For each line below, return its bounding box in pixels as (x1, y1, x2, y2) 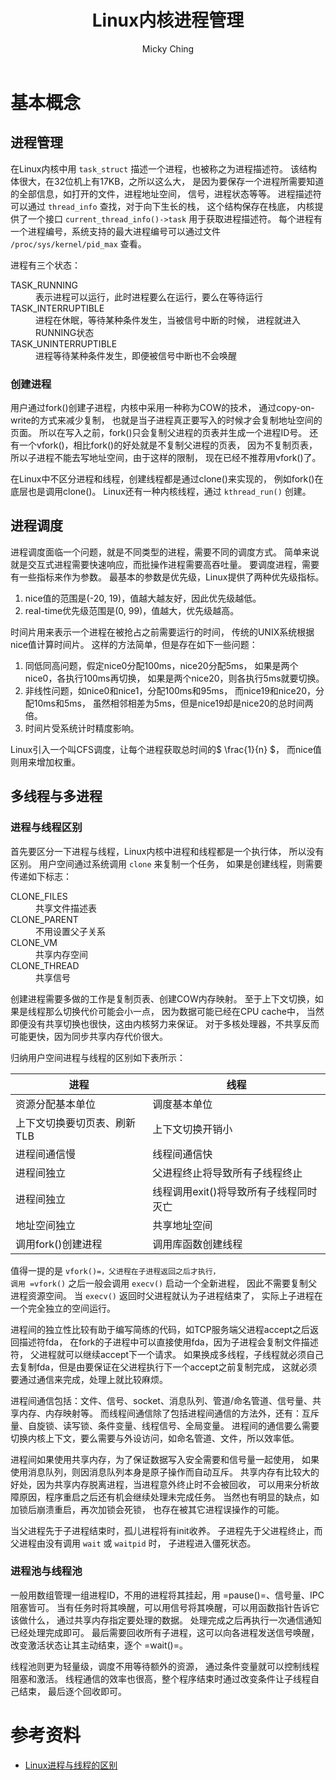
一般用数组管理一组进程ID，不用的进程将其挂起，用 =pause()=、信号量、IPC (10, 1589, 325, 1601)
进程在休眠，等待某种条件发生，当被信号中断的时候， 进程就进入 (35, 314, 301, 326)
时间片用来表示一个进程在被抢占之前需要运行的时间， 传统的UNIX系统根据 (10, 626, 315, 638)
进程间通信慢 (15, 1147, 77, 1161)
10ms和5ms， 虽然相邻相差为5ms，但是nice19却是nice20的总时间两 (33, 697, 314, 709)
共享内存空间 (35, 948, 88, 960)
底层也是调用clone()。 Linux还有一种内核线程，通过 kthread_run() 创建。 (10, 486, 312, 498)
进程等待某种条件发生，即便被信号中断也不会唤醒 (35, 349, 237, 361)
